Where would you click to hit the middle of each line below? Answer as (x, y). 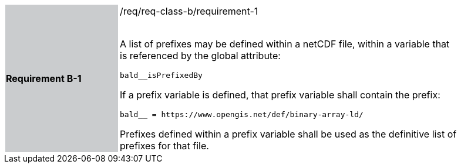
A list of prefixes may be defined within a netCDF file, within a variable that (285, 44)
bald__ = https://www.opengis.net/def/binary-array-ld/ (242, 114)
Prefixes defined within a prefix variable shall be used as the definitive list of (288, 134)
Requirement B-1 (44, 78)
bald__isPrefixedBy (161, 75)
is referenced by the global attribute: (200, 56)
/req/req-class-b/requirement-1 (189, 11)
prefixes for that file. (164, 146)
